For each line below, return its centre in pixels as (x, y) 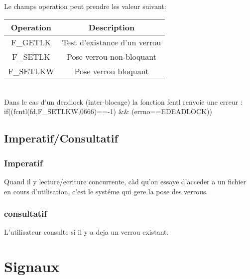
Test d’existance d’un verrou (112, 42)
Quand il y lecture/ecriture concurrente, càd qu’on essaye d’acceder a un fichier (125, 181)
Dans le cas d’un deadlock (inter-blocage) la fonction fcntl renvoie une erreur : (123, 101)
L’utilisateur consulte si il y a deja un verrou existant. (86, 232)
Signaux (32, 266)
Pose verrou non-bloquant (111, 57)
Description (112, 27)
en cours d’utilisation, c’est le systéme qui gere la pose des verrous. (106, 191)
